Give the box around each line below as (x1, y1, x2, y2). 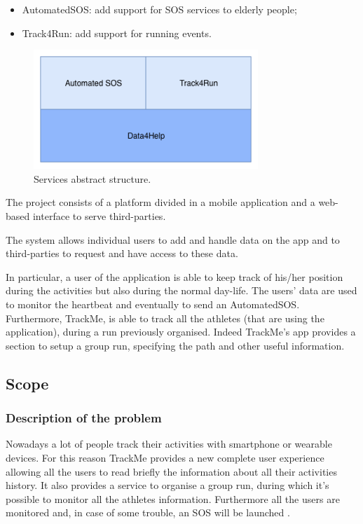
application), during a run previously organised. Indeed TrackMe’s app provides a (6, 324, 356, 339)
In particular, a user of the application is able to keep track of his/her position (6, 269, 343, 284)
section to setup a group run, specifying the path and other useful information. (6, 338, 345, 352)
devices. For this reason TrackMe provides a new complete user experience (6, 450, 324, 464)
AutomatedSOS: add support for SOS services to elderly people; (22, 2, 297, 16)
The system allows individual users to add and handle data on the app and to (6, 232, 340, 247)
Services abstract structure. (34, 171, 151, 186)
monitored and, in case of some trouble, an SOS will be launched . (6, 505, 290, 520)
